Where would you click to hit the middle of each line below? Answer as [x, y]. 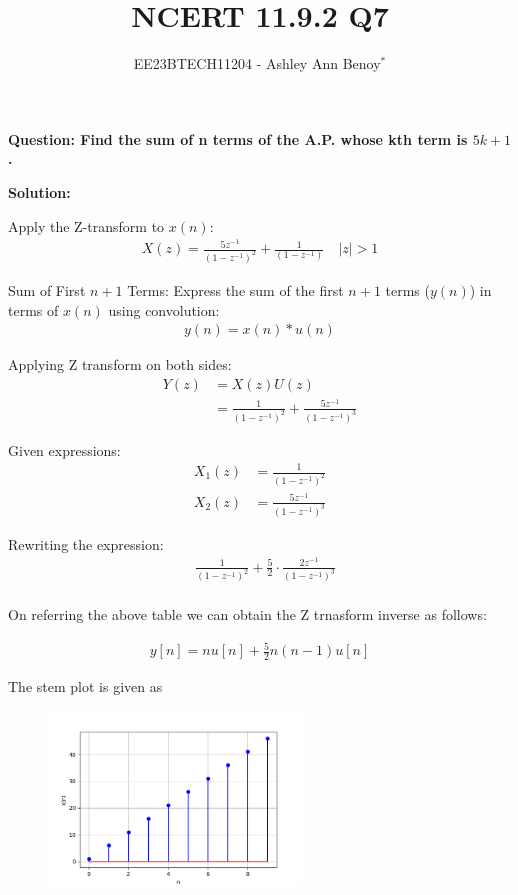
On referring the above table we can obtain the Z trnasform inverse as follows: [247, 614]
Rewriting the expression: [86, 543]
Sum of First [47, 290]
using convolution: [164, 309]
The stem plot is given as [85, 685]
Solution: [39, 191]
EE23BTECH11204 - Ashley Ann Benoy [257, 63]
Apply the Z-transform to [86, 225]
